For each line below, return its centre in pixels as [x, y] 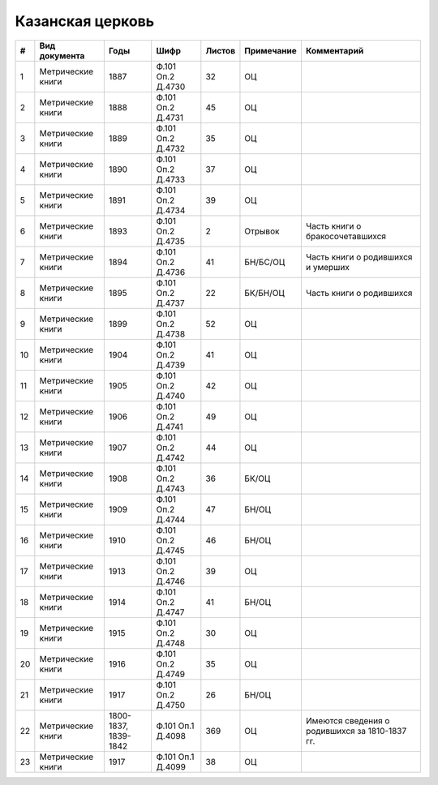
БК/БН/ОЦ [264, 293]
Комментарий [335, 50]
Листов [220, 50]
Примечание [271, 50]
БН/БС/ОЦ [265, 262]
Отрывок [262, 231]
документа [62, 55]
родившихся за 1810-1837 [356, 731]
